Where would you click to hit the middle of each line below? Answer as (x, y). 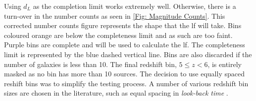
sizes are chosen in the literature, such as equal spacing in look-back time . (116, 93)
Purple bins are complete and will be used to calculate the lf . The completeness (125, 45)
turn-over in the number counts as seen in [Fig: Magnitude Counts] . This (115, 16)
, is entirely (225, 64)
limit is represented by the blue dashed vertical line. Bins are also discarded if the (128, 54)
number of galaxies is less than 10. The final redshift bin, (90, 64)
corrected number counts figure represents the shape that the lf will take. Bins (123, 25)
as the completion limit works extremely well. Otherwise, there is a (134, 6)
